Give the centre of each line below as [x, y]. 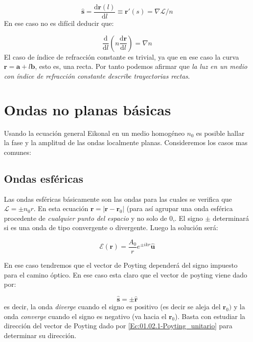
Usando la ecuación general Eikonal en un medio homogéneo [94, 133]
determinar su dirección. [40, 335]
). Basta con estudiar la [210, 316]
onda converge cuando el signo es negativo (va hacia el [85, 316]
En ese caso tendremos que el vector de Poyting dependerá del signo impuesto [121, 265]
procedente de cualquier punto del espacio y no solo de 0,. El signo [103, 218]
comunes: [18, 152]
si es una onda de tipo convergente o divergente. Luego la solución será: [111, 227]
